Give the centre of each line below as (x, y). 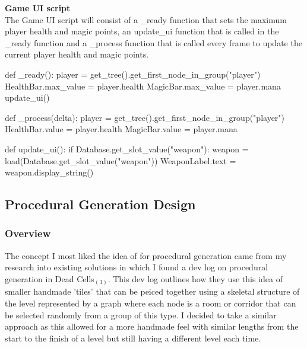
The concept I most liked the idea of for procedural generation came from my (146, 255)
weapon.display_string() (49, 172)
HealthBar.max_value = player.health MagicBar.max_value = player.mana (143, 86)
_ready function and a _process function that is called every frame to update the (153, 42)
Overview (28, 233)
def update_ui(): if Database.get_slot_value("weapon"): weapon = (127, 149)
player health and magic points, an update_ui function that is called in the (142, 31)
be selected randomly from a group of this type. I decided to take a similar (141, 315)
